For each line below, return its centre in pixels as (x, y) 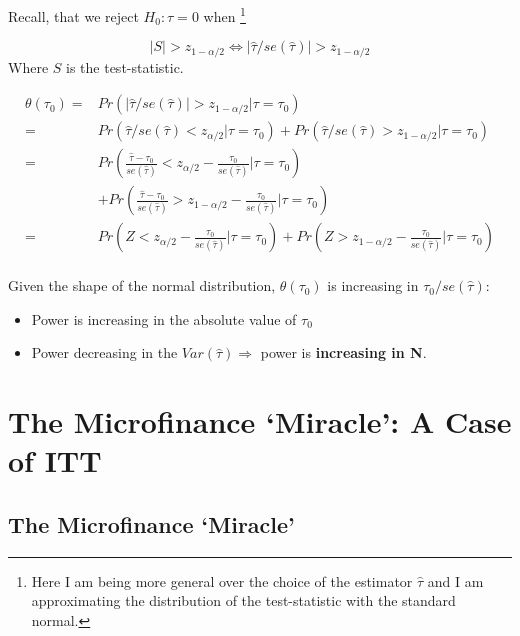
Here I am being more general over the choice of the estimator (222, 580)
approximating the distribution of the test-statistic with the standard (243, 600)
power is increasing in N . (343, 352)
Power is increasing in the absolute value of (164, 318)
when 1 (224, 14)
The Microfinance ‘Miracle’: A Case (260, 421)
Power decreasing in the (104, 352)
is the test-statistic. (125, 66)
